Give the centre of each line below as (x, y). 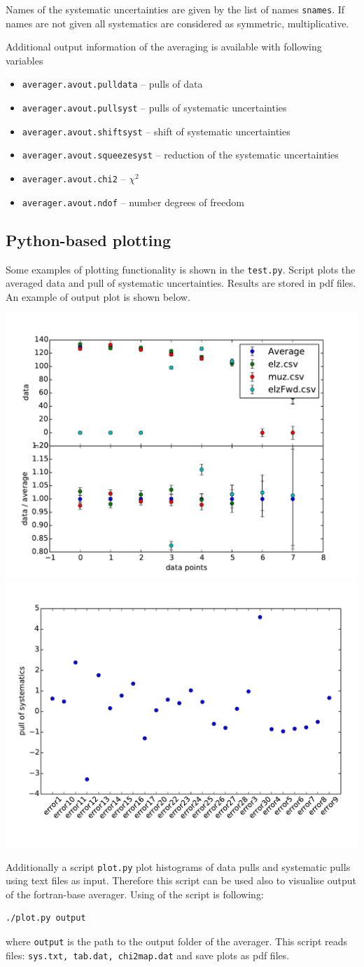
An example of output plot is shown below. (98, 296)
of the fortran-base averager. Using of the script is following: (135, 894)
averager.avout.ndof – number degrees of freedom (133, 202)
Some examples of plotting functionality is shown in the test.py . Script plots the (181, 269)
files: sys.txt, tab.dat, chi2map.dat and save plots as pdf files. (148, 955)
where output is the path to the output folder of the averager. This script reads (176, 941)
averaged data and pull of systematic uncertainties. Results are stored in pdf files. (181, 283)
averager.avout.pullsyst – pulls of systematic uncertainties (154, 108)
